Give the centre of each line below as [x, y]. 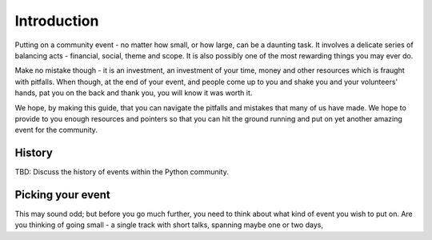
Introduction [57, 21]
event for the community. [56, 130]
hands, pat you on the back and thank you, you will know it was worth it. [134, 93]
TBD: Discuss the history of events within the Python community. [122, 172]
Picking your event [63, 195]
